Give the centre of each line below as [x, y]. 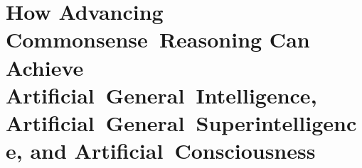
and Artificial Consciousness [173, 151]
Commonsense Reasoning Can [158, 39]
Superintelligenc [276, 122]
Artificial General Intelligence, [161, 95]
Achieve [45, 67]
